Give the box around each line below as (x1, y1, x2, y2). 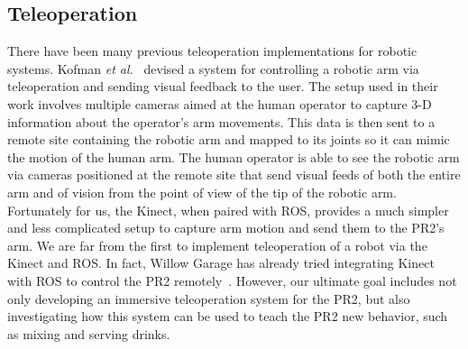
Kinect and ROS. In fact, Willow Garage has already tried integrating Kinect (7, 253, 435, 272)
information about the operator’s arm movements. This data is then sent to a (7, 112, 436, 131)
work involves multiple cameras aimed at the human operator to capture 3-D (7, 94, 432, 113)
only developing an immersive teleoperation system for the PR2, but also (7, 289, 410, 308)
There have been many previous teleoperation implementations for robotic (7, 41, 418, 60)
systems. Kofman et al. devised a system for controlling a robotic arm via (7, 59, 419, 78)
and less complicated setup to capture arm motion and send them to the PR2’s (7, 218, 445, 237)
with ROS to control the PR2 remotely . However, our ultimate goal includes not (7, 271, 457, 289)
